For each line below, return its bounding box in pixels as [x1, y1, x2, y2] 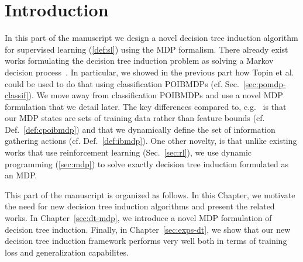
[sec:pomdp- [243, 77, 286, 89]
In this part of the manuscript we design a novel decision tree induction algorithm [5, 32, 298, 44]
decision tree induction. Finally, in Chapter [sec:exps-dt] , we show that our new [5, 223, 291, 235]
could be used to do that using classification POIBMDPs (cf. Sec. [5, 77, 239, 89]
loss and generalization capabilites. [5, 246, 129, 258]
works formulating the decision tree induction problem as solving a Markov [5, 54, 274, 67]
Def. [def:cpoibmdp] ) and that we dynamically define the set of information [5, 123, 276, 135]
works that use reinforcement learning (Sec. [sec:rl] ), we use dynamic [5, 146, 252, 158]
